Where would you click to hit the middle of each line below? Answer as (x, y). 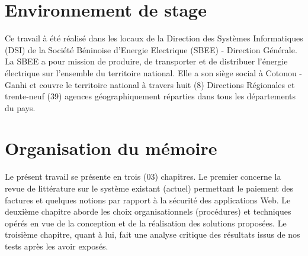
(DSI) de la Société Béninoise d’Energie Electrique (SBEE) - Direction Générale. (151, 49)
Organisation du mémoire (111, 148)
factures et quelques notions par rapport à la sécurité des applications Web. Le (148, 200)
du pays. (20, 107)
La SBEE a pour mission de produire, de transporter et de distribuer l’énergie (146, 61)
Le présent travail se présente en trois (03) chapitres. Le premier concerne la (143, 176)
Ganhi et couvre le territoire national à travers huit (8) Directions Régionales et (150, 84)
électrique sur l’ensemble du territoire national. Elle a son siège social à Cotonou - (154, 72)
